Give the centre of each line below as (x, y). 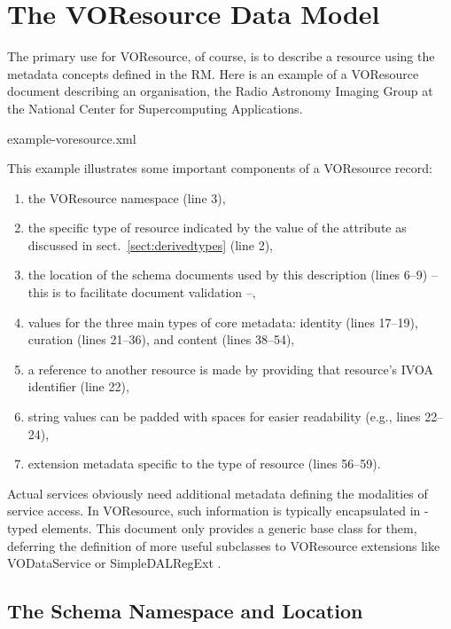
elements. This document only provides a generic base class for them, (229, 528)
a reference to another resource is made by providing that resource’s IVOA (230, 369)
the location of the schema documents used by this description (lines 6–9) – (233, 275)
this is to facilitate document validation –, (142, 292)
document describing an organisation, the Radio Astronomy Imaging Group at (220, 91)
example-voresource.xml (72, 138)
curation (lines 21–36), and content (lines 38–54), (161, 339)
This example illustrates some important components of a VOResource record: (220, 168)
